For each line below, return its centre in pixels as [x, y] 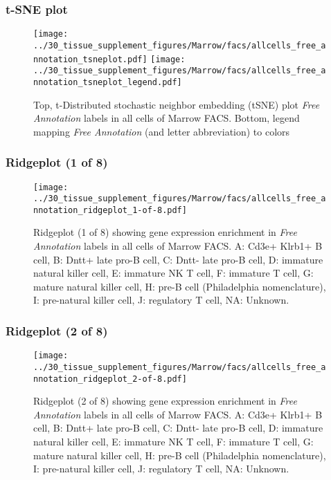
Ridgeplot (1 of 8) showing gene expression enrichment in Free [165, 232]
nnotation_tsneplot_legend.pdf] [108, 82]
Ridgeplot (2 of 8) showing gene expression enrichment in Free [165, 401]
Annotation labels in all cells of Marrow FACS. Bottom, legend [167, 118]
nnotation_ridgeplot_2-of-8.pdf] [110, 379]
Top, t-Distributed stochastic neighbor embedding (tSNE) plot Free [177, 104]
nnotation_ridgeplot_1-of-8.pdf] [110, 210]
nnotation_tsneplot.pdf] [90, 59]
